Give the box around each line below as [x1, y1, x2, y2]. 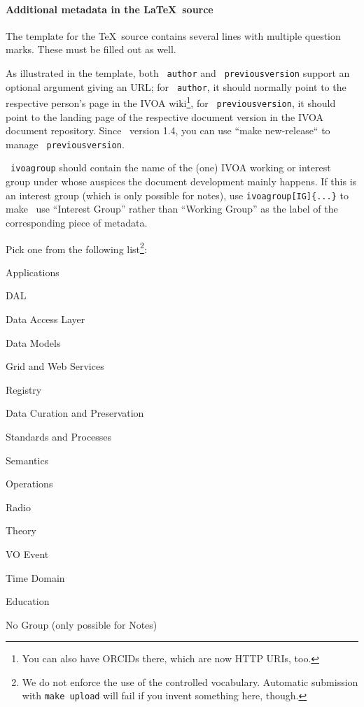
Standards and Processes [6, 429, 112, 443]
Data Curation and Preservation [6, 406, 144, 420]
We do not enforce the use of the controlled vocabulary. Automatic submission [22, 674, 358, 689]
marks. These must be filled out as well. [6, 42, 176, 57]
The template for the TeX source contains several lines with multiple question [6, 28, 341, 43]
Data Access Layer [6, 311, 85, 326]
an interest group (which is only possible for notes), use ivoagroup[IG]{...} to [6, 187, 349, 202]
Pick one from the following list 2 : [6, 239, 147, 256]
